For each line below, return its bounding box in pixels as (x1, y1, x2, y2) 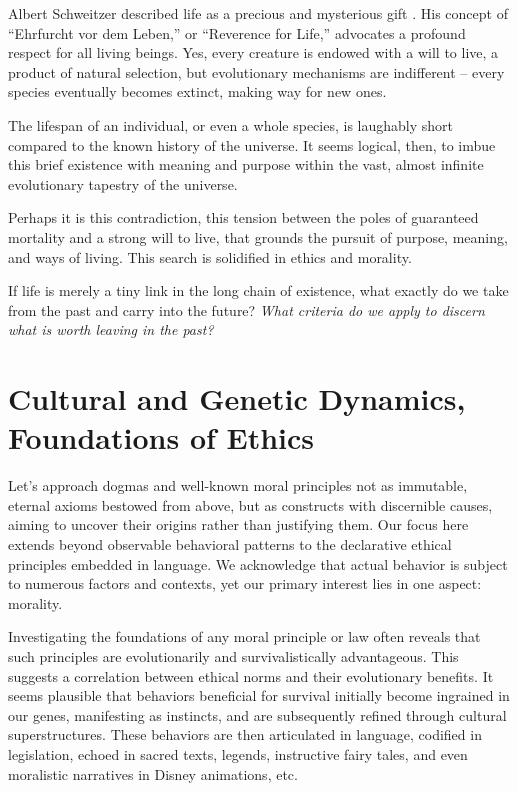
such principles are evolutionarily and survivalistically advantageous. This (8, 645, 459, 666)
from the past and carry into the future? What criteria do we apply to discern (8, 299, 485, 320)
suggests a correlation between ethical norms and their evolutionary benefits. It (8, 665, 494, 686)
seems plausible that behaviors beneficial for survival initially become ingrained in (8, 685, 510, 706)
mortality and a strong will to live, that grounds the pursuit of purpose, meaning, (8, 226, 508, 247)
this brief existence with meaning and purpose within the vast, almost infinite (8, 154, 484, 175)
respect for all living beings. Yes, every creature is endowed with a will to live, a (8, 42, 499, 63)
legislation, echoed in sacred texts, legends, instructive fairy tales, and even (8, 743, 468, 764)
